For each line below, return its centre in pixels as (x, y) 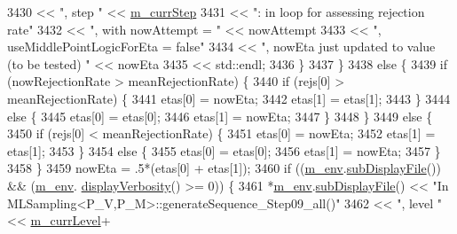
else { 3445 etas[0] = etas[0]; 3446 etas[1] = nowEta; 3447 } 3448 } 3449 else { (220, 116)
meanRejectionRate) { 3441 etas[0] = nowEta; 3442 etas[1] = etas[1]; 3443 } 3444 (229, 98)
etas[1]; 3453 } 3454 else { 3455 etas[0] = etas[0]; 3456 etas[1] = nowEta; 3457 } (224, 150)
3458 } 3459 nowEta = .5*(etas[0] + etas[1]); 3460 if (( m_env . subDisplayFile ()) (225, 168)
